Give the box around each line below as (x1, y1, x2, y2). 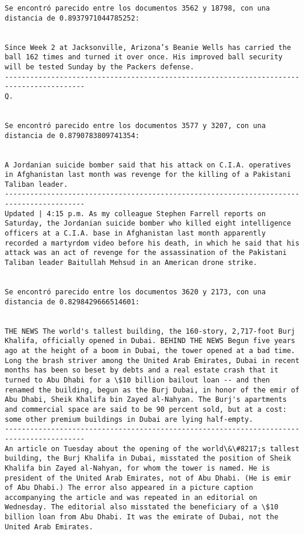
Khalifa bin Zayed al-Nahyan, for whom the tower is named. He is (5, 464, 270, 472)
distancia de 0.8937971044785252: (5, 14, 140, 22)
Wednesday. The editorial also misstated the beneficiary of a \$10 (5, 503, 279, 512)
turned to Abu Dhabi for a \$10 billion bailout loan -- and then (5, 375, 270, 384)
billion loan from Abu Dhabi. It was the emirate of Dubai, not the (5, 513, 279, 522)
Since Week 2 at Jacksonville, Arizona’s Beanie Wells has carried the (5, 43, 291, 52)
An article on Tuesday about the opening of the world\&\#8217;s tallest (5, 444, 300, 453)
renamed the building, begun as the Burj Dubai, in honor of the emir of (5, 385, 300, 394)
